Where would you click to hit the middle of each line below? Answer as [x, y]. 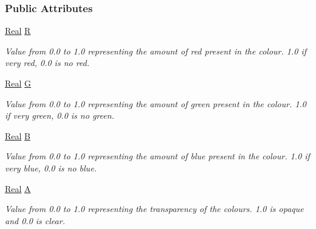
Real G [18, 83]
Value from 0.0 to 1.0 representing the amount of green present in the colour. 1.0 [156, 103]
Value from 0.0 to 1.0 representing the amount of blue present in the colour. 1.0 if [157, 156]
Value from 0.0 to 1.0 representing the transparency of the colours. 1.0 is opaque [154, 209]
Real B [18, 135]
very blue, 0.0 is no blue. [51, 168]
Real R [18, 31]
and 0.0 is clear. [35, 220]
